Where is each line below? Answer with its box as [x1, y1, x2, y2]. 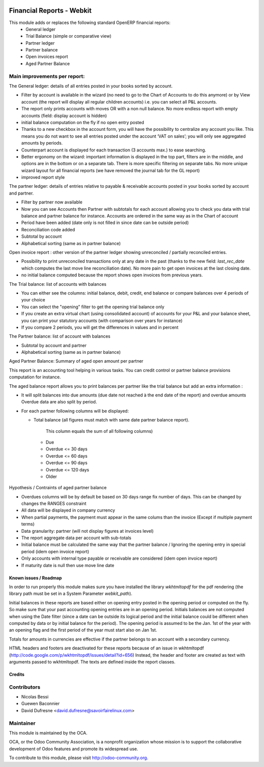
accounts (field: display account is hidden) [21, 113, 107, 119]
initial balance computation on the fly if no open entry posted [21, 119, 144, 125]
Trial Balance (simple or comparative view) [25, 33, 112, 39]
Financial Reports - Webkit [9, 6, 92, 15]
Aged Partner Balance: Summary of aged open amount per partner [9, 358, 144, 364]
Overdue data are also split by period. [21, 399, 97, 405]
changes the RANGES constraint [21, 500, 87, 507]
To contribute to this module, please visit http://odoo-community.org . [9, 755, 149, 761]
